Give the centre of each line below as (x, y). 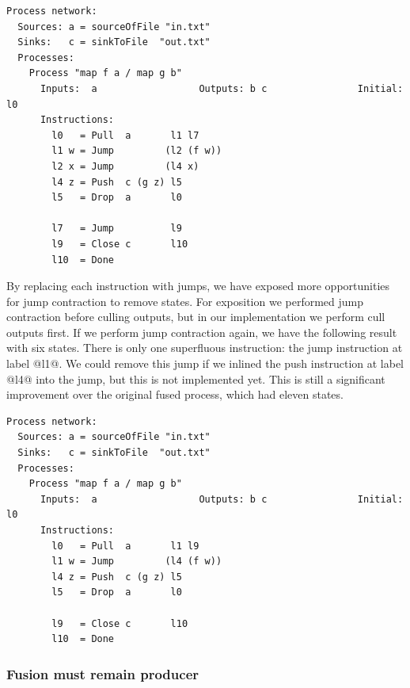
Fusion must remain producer (103, 673)
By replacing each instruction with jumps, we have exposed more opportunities (198, 286)
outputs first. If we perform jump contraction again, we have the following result (202, 332)
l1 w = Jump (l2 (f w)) (137, 151)
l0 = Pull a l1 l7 (125, 135)
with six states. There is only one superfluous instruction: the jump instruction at (205, 348)
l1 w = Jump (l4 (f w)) (137, 562)
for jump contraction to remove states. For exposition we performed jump (185, 301)
